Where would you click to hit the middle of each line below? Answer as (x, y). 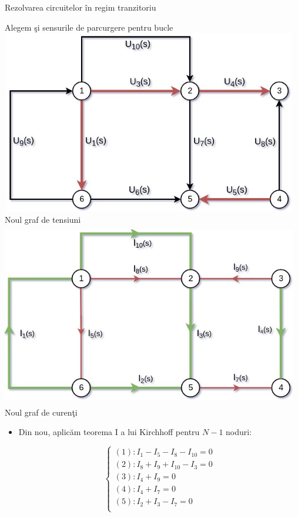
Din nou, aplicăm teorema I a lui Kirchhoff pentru (109, 432)
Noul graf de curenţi (41, 412)
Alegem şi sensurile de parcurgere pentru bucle (89, 27)
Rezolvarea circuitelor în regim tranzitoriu (81, 7)
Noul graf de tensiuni (43, 220)
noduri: (239, 432)
